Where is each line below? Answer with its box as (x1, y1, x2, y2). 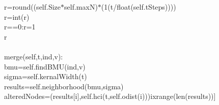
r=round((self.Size (4, 2, 61, 12)
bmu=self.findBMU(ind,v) (4, 61, 86, 72)
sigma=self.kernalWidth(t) (4, 71, 87, 82)
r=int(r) (4, 11, 30, 22)
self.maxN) (64, 2, 98, 12)
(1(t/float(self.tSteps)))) (101, 2, 176, 12)
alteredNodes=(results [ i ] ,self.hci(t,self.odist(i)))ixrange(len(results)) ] (4, 91, 216, 101)
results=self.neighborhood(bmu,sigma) (4, 81, 124, 91)
